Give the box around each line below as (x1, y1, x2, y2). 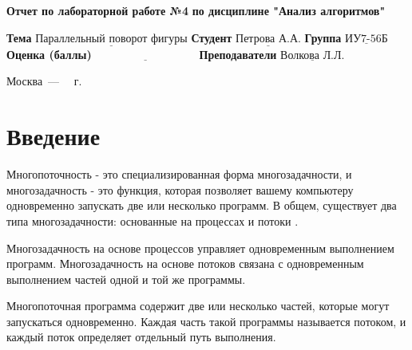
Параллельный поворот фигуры (35, 33, 188, 45)
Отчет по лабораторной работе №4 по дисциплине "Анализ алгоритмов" (6, 2, 386, 18)
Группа (304, 29, 342, 45)
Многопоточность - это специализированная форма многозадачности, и (6, 166, 352, 183)
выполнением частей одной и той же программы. (6, 270, 246, 287)
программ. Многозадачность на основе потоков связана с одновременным (6, 255, 364, 272)
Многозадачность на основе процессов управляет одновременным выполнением (6, 239, 394, 256)
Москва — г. (6, 73, 82, 89)
